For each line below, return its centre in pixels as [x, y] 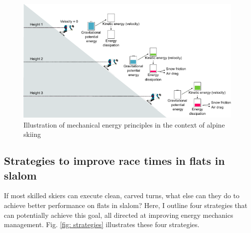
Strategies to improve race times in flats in [114, 161]
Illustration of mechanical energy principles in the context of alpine [124, 124]
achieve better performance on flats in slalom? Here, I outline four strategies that [126, 205]
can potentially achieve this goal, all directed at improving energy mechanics [119, 215]
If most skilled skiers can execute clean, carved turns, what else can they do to [122, 195]
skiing [32, 134]
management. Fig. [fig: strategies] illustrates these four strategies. [102, 224]
